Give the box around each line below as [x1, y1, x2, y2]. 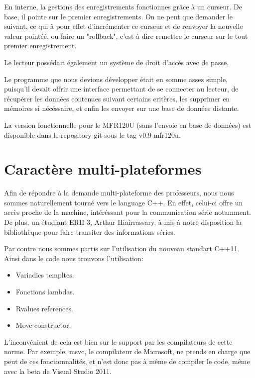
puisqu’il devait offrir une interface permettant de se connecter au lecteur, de [4, 84, 239, 94]
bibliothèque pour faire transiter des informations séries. [4, 226, 175, 237]
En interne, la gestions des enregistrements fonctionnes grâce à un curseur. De [4, 1, 242, 11]
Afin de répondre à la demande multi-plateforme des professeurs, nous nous [4, 188, 234, 198]
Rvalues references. [15, 303, 73, 313]
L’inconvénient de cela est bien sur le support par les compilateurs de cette [4, 336, 233, 347]
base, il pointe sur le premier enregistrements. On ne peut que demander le [4, 11, 233, 21]
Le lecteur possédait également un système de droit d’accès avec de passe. [4, 57, 229, 67]
